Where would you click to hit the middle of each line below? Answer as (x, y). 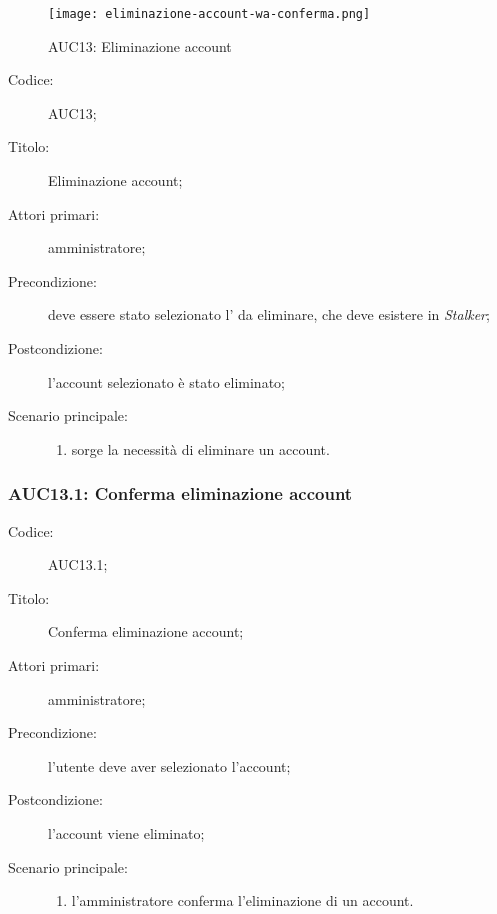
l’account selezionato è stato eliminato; (166, 381)
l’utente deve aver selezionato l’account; (169, 765)
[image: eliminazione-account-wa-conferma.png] (209, 14)
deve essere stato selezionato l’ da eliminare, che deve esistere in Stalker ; (269, 314)
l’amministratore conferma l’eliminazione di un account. (242, 900)
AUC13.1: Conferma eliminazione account (180, 493)
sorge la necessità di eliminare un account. (200, 448)
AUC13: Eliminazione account (140, 45)
